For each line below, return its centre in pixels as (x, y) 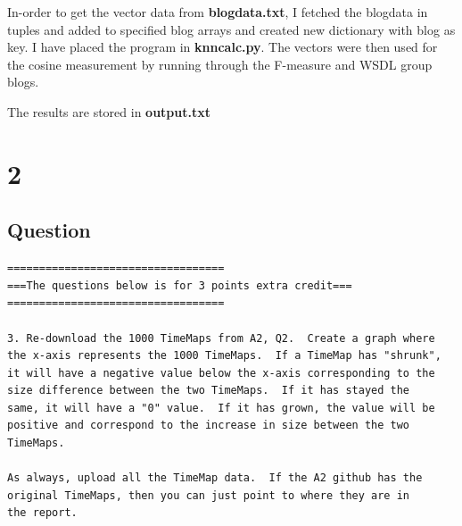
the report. (42, 513)
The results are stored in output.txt (109, 111)
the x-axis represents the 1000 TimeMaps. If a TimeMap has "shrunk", (224, 356)
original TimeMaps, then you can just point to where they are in (209, 495)
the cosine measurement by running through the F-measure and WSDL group (220, 64)
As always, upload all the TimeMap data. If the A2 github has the (215, 478)
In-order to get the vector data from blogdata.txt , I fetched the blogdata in (218, 12)
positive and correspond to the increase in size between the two (209, 426)
